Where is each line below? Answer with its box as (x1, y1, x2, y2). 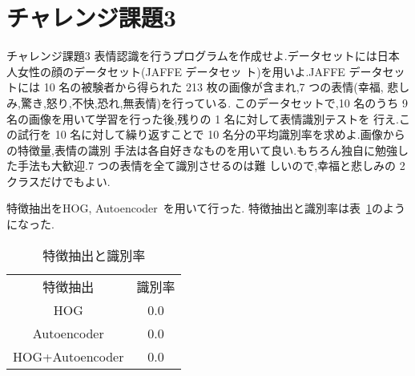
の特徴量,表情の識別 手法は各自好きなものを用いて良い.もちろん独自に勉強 (6, 141, 398, 158)
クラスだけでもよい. (6, 172, 111, 189)
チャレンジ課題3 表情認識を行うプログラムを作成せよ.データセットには (6, 47, 377, 64)
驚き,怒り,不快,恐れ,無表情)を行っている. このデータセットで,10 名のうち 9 (20, 94, 408, 111)
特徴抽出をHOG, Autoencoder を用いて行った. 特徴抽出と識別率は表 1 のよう (6, 200, 405, 216)
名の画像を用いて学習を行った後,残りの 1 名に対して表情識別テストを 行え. (6, 110, 399, 127)
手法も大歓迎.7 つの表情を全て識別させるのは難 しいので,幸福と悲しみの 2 (17, 157, 405, 174)
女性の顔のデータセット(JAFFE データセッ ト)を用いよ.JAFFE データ (17, 63, 383, 79)
